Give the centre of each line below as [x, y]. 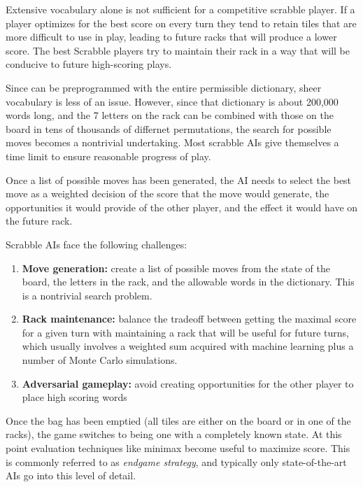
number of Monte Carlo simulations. [100, 360]
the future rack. [39, 221]
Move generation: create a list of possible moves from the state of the [176, 268]
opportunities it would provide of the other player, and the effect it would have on [182, 207]
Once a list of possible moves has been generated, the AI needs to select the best [179, 179]
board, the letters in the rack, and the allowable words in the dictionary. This [188, 282]
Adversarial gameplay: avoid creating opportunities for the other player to [188, 383]
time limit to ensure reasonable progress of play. [108, 156]
